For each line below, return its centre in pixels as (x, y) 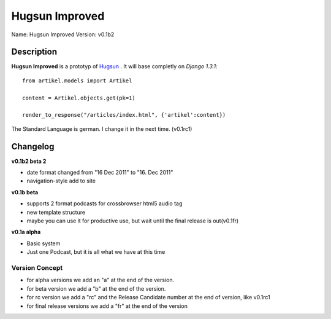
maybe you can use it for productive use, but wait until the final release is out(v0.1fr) (133, 221)
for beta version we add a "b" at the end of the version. (96, 288)
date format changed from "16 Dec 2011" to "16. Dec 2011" (100, 173)
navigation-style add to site (61, 181)
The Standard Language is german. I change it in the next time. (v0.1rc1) (102, 128)
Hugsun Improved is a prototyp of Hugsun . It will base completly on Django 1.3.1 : (114, 66)
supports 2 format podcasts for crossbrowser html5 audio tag (105, 203)
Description (34, 52)
